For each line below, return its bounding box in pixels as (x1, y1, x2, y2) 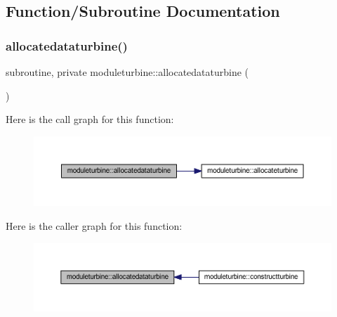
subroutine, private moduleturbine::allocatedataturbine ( (6, 65, 249, 79)
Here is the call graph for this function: (6, 112, 174, 127)
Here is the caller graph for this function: (6, 218, 183, 233)
